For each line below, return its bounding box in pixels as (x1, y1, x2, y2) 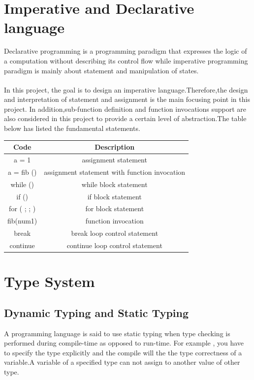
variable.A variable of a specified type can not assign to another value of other (4, 357, 240, 367)
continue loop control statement (66, 240, 162, 250)
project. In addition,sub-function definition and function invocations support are (4, 103, 247, 114)
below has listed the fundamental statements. (4, 123, 140, 133)
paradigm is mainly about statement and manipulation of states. (4, 65, 199, 75)
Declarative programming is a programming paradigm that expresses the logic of (4, 46, 247, 56)
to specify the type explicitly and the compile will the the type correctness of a (4, 347, 242, 357)
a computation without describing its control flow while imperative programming (4, 55, 248, 65)
